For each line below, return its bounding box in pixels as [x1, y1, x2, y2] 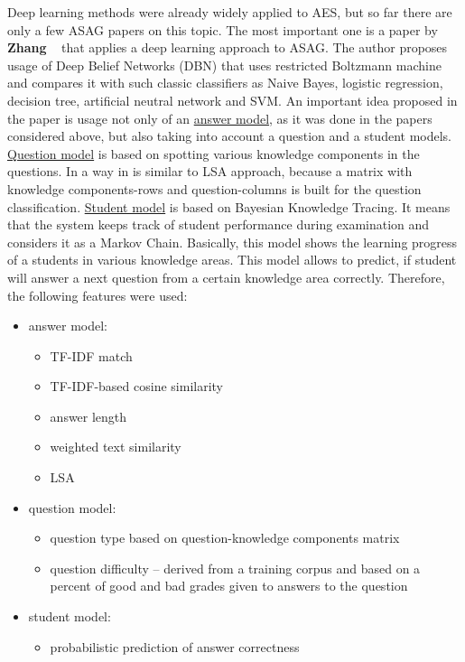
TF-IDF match [50, 346, 133, 365]
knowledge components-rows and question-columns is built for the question [7, 179, 422, 198]
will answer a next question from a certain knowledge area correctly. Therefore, [7, 267, 445, 286]
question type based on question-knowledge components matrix [50, 528, 400, 547]
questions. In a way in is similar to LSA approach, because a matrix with [7, 162, 413, 181]
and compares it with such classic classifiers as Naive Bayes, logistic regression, [7, 73, 443, 92]
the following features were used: [7, 285, 188, 304]
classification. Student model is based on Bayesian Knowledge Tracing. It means [7, 197, 451, 216]
